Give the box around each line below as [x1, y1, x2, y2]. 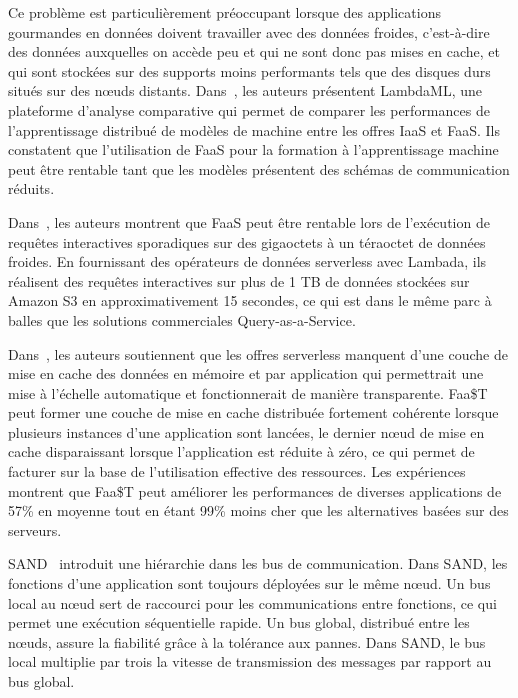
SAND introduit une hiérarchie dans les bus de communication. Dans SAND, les [8, 553, 508, 574]
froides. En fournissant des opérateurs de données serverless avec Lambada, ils [8, 251, 487, 272]
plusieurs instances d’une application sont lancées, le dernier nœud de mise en [8, 421, 485, 442]
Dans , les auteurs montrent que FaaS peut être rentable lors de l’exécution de [8, 211, 490, 232]
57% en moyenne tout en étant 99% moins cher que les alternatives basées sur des [8, 500, 509, 521]
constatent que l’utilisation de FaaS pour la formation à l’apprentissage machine [8, 139, 499, 160]
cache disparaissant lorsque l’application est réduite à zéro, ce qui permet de [8, 441, 475, 462]
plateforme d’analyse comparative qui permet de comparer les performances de [8, 99, 490, 120]
